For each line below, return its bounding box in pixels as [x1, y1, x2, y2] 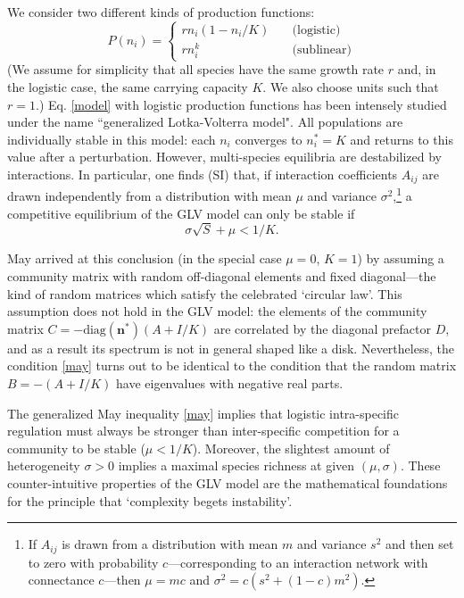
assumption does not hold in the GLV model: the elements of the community [7, 302, 427, 320]
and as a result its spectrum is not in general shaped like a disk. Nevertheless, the [7, 338, 454, 357]
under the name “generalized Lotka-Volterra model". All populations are [7, 112, 403, 131]
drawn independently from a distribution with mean [7, 187, 292, 205]
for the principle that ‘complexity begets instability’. [7, 491, 293, 510]
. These [400, 456, 441, 475]
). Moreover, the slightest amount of [192, 438, 390, 457]
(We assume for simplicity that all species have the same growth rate [7, 60, 385, 79]
